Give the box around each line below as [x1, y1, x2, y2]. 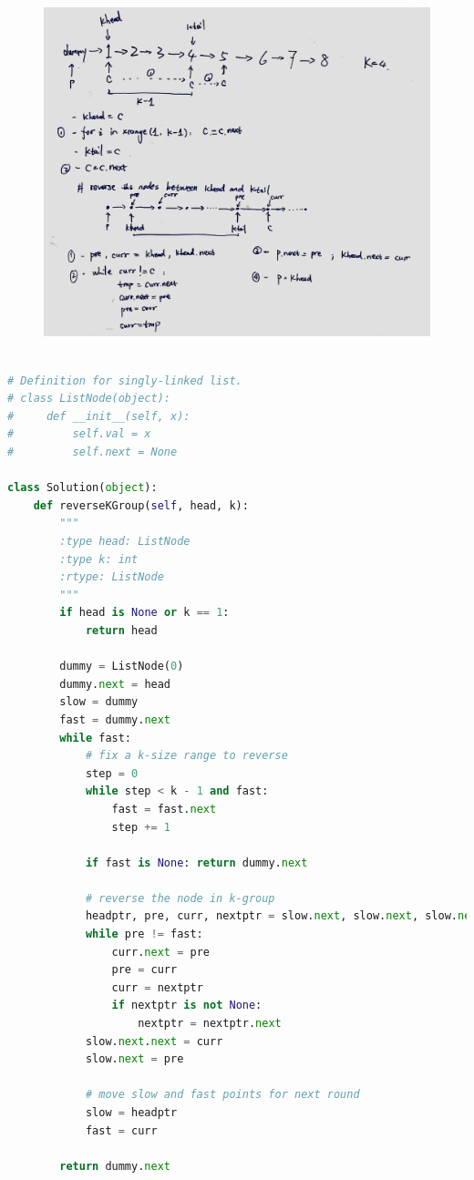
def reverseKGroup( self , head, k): [33, 498, 249, 512]
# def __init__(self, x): [7, 409, 191, 423]
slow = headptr [85, 1106, 178, 1119]
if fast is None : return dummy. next [85, 856, 308, 869]
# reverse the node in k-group [85, 891, 275, 905]
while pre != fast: [85, 928, 203, 941]
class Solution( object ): [7, 481, 158, 495]
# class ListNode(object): [7, 392, 170, 405]
